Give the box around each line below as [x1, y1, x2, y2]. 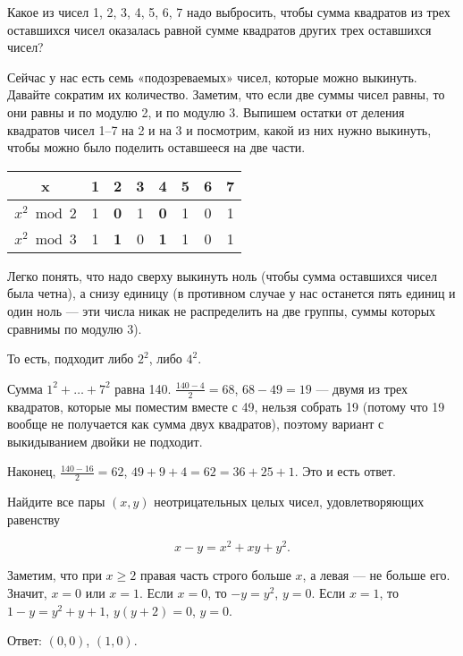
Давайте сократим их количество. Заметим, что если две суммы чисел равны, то [7, 85, 445, 104]
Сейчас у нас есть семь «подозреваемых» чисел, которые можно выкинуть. [7, 67, 417, 86]
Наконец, [7, 462, 56, 481]
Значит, [7, 584, 47, 602]
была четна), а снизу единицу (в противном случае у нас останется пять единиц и [7, 284, 456, 302]
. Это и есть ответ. [294, 462, 396, 481]
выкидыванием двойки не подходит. [7, 431, 203, 450]
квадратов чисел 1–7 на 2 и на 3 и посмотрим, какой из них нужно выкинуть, [7, 120, 432, 139]
